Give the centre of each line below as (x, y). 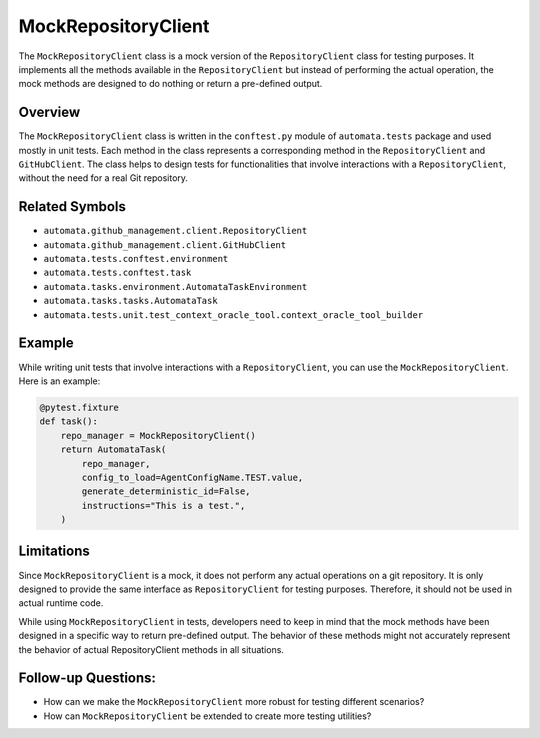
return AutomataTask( (113, 449)
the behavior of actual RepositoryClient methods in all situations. (151, 649)
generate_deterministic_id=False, (166, 491)
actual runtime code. (61, 603)
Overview (49, 112)
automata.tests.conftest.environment (136, 259)
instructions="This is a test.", (163, 505)
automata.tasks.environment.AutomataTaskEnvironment (175, 286)
